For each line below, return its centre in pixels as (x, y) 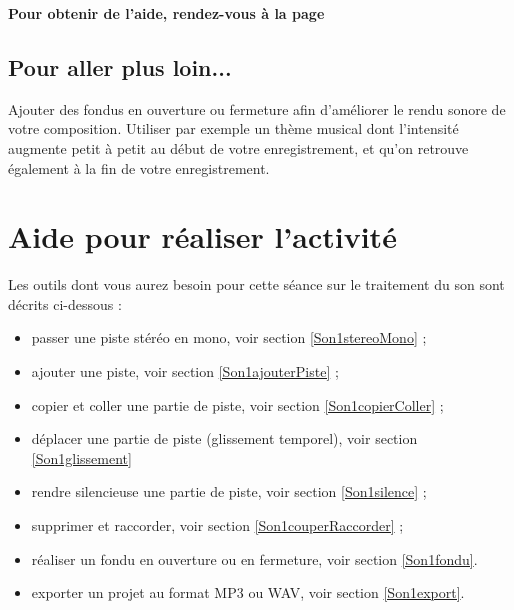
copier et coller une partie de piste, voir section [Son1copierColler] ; (237, 404)
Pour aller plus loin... (120, 66)
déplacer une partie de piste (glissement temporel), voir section (224, 438)
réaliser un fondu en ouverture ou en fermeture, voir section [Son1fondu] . (254, 558)
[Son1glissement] (81, 457)
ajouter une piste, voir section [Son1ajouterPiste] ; (185, 371)
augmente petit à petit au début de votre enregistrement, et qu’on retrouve (238, 147)
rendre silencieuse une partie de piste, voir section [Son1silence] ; (229, 491)
